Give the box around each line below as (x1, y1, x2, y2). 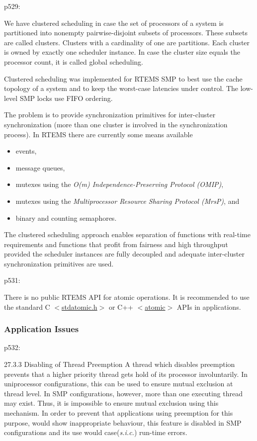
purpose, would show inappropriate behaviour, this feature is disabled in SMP (4, 417, 242, 428)
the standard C (4, 301, 50, 312)
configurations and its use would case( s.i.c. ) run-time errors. (4, 427, 187, 438)
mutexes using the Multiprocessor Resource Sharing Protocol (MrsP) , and (15, 195, 240, 206)
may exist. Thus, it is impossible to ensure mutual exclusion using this (4, 398, 219, 408)
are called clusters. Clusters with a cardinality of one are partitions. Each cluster (4, 37, 250, 47)
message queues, (15, 162, 65, 173)
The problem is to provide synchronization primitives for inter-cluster (4, 109, 216, 120)
